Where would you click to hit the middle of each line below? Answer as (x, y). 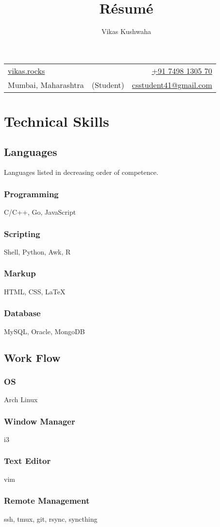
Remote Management (47, 501)
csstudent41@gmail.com (172, 85)
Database (22, 313)
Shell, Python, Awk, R (37, 251)
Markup (20, 273)
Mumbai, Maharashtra (46, 85)
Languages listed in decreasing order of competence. (81, 172)
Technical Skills (57, 121)
